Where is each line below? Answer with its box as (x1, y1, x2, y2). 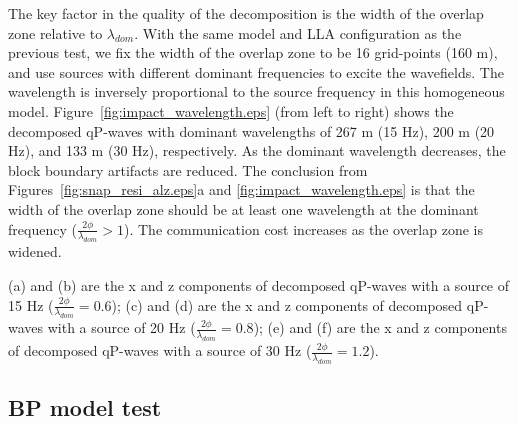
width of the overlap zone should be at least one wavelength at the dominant (8, 198, 479, 219)
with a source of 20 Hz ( (47, 317, 196, 338)
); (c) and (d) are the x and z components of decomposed (111, 294, 463, 315)
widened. (8, 241, 62, 262)
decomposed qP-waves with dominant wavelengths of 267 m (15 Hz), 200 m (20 (8, 120, 495, 141)
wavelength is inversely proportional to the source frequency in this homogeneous (8, 81, 505, 102)
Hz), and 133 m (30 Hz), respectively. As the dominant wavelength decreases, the (8, 140, 506, 161)
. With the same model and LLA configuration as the (134, 22, 462, 43)
